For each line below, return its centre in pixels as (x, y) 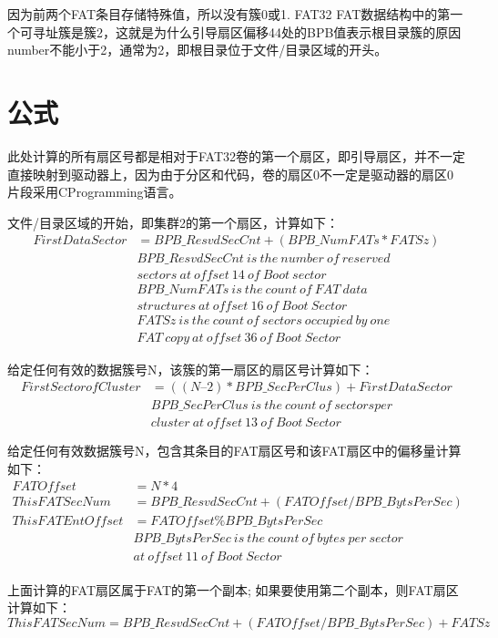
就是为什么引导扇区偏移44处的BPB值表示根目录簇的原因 (295, 31)
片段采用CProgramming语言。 (95, 192)
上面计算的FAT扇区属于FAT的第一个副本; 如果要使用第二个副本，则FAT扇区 (233, 589)
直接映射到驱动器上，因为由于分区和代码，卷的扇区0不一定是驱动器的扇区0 (230, 174)
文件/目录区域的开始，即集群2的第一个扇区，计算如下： (173, 222)
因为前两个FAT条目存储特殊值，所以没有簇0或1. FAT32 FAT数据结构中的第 (229, 14)
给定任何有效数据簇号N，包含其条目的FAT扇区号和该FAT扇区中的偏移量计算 (234, 451)
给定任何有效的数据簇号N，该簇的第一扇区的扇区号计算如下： (191, 369)
